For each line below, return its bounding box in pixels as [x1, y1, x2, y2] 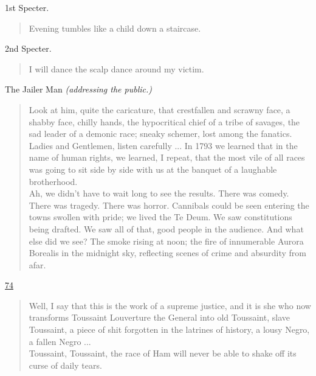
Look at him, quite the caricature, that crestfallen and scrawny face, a [29, 103, 290, 116]
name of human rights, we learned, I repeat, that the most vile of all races [29, 151, 305, 164]
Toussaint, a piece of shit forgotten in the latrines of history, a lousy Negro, [29, 323, 310, 336]
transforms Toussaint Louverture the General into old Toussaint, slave [29, 311, 290, 324]
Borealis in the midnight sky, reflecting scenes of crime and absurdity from [29, 246, 306, 259]
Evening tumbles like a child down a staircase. [29, 21, 201, 34]
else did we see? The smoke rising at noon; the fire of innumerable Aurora [29, 234, 304, 247]
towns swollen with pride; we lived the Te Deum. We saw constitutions [29, 211, 292, 223]
